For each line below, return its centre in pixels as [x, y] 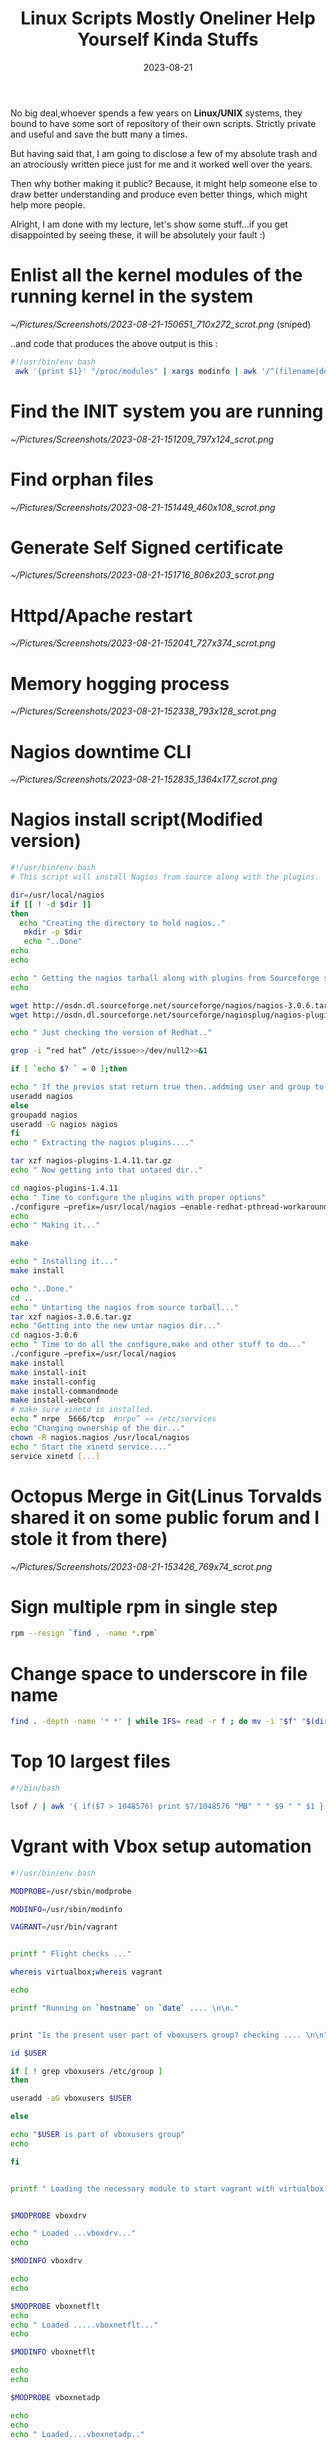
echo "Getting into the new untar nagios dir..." [116, 1326]
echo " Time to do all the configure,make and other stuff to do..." [158, 1345]
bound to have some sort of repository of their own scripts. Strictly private [163, 123]
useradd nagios [42, 1096]
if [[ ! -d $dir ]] [51, 904]
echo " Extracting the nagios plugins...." [102, 1143]
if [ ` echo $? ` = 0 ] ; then [69, 1069]
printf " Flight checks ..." [71, 1954]
